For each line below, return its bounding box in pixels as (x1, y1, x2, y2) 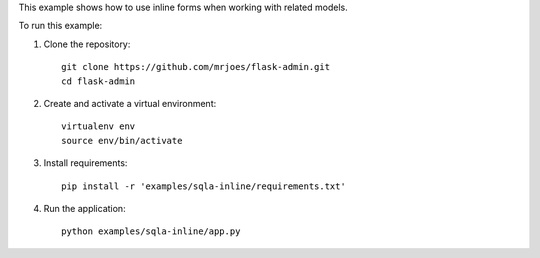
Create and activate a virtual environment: (43, 97, 217, 109)
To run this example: (18, 20, 103, 32)
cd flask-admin (61, 75, 136, 87)
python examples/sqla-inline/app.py (61, 226, 241, 237)
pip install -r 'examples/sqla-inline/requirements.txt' (61, 180, 347, 192)
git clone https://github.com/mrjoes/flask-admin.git (61, 61, 330, 73)
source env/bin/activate (61, 135, 183, 146)
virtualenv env (61, 121, 136, 132)
